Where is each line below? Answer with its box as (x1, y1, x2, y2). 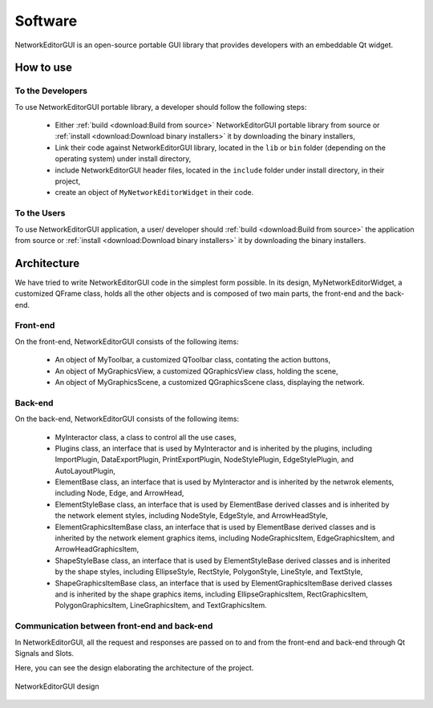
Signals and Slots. (14, 648, 75, 657)
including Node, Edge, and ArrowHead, (55, 488, 184, 498)
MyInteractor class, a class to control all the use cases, (55, 432, 237, 442)
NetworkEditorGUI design (14, 682, 99, 691)
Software (14, 12, 78, 30)
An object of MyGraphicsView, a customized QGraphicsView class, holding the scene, (55, 366, 338, 376)
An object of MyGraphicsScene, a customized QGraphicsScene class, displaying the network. (55, 377, 365, 386)
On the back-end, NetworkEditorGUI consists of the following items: (14, 414, 240, 424)
